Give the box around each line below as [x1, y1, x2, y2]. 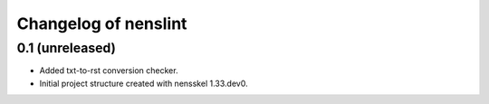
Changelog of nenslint [16, 14, 187, 33]
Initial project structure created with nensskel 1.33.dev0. [39, 78, 248, 89]
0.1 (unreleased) [16, 40, 117, 56]
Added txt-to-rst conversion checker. [39, 65, 178, 76]
